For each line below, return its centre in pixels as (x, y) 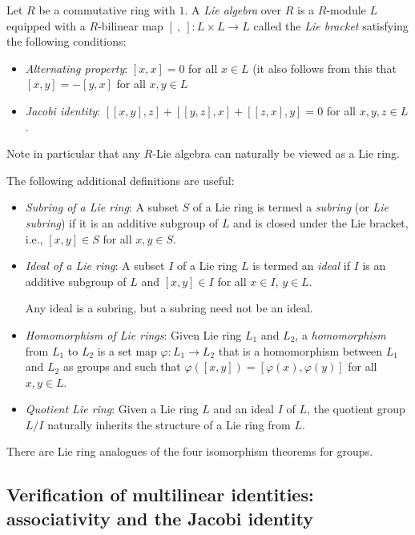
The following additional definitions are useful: (121, 180)
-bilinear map (131, 25)
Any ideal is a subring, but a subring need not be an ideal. (169, 308)
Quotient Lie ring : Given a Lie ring (112, 409)
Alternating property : (77, 68)
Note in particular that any (73, 153)
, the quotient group (356, 409)
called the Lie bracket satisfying (331, 25)
